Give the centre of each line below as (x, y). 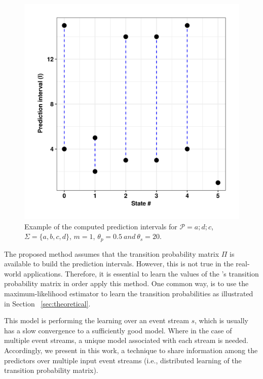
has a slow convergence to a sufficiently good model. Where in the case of (118, 330)
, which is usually (221, 320)
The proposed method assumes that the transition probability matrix (112, 253)
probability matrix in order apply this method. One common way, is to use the (126, 283)
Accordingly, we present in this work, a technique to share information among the (131, 350)
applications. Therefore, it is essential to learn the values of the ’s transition (141, 273)
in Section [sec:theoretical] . (47, 303)
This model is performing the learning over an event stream (97, 320)
